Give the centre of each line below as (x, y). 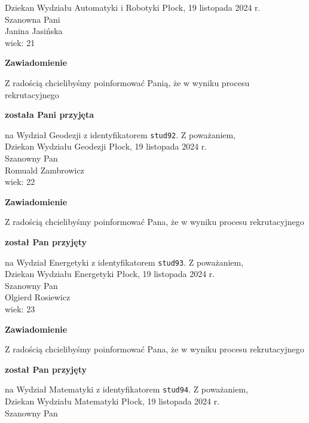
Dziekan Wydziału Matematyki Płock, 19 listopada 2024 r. (112, 401)
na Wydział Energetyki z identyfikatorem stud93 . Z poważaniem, (124, 262)
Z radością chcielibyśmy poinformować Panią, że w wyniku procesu (127, 82)
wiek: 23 (20, 309)
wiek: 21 (20, 42)
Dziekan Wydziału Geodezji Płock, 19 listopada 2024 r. (106, 146)
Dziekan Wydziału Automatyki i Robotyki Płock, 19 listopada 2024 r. (133, 7)
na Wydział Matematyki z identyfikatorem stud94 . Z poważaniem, (127, 389)
